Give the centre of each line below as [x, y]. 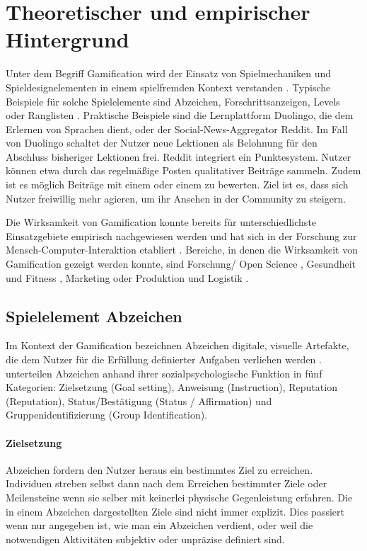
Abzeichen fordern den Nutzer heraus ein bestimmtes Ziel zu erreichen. [159, 469]
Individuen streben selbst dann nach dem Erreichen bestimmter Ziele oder [167, 483]
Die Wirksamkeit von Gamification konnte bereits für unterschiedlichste [161, 222]
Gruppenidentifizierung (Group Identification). [107, 415]
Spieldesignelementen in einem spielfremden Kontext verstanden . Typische [168, 87]
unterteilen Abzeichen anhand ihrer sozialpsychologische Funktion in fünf [164, 373]
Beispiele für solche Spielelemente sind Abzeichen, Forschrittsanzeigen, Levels [173, 101]
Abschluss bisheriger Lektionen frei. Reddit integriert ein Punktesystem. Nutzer [179, 156]
